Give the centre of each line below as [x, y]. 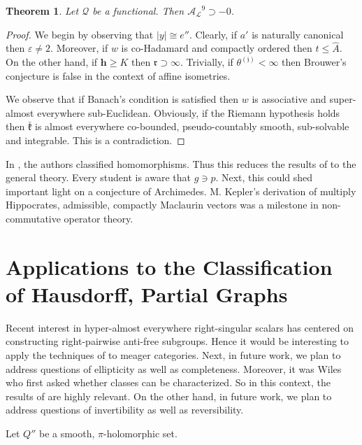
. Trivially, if [207, 62]
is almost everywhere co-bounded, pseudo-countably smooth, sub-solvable [192, 126]
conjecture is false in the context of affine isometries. [118, 75]
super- [343, 99]
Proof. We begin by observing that [80, 34]
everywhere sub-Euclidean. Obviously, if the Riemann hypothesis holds [189, 112]
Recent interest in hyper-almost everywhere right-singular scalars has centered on [180, 327]
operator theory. [99, 218]
